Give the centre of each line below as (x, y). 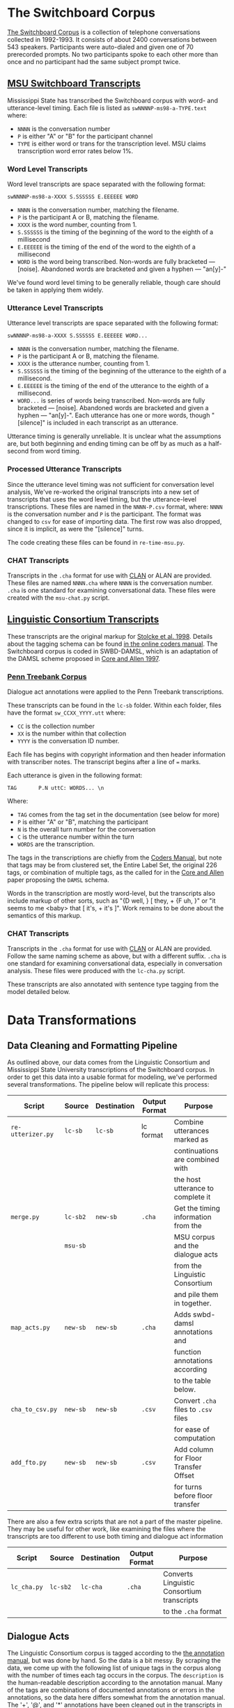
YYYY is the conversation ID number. (68, 741)
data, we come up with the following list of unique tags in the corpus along (114, 1668)
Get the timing (197, 1209)
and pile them (196, 1295)
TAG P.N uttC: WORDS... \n (56, 789)
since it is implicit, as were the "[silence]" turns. (76, 529)
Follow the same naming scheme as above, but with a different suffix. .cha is (117, 956)
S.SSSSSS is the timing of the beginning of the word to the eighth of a (115, 232)
